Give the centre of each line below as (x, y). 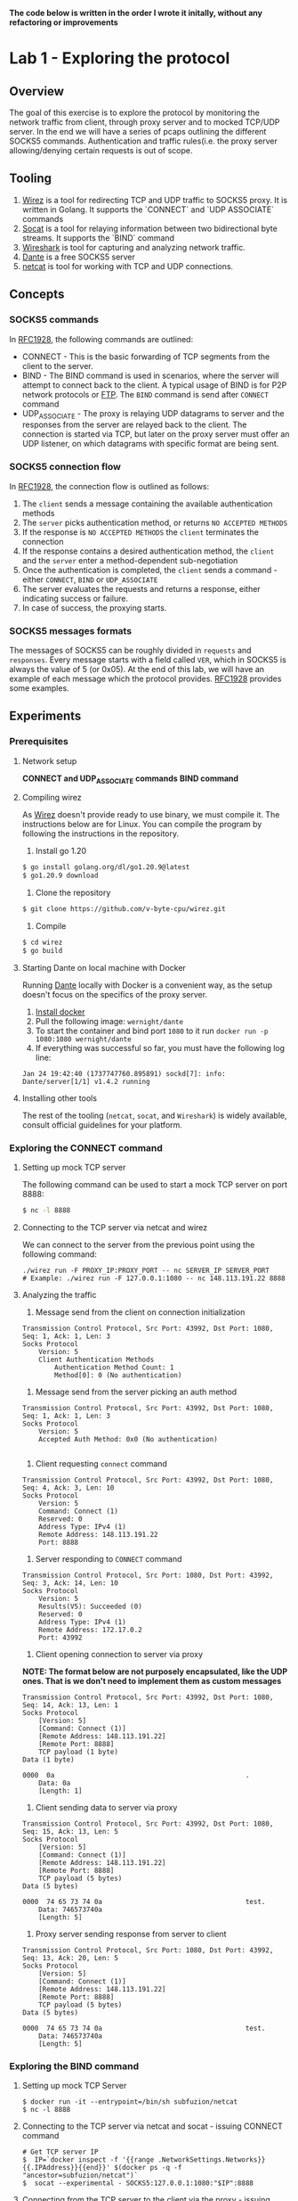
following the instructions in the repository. (101, 834)
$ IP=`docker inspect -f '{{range (88, 2160)
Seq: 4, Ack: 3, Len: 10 (68, 1488)
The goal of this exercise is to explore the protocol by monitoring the (134, 112)
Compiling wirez (52, 798)
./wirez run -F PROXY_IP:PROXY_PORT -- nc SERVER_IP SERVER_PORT (145, 1270)
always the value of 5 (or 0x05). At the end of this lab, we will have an (137, 669)
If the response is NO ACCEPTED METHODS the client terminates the (141, 532)
